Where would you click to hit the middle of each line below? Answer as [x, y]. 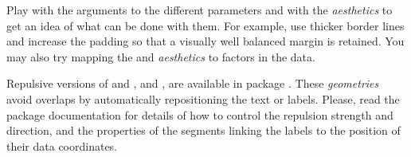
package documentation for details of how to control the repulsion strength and [200, 114]
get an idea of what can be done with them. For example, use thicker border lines [205, 25]
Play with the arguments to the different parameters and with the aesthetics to [200, 10]
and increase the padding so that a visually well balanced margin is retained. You [205, 41]
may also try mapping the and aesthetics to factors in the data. [161, 56]
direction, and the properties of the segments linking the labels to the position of [204, 130]
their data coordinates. [62, 145]
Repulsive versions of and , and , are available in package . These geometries [193, 83]
